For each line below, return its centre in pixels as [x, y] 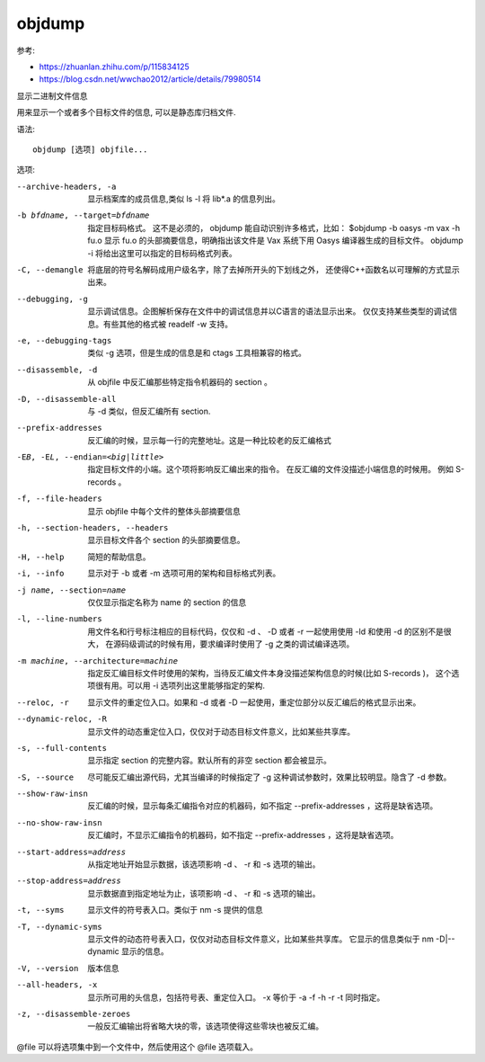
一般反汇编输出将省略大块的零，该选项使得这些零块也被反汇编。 [205, 1026]
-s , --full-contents [62, 748]
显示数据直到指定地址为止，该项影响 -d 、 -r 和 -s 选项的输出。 [204, 893]
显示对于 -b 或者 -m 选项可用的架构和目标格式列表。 [184, 573]
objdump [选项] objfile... [90, 149]
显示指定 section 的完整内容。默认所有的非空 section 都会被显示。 [210, 761]
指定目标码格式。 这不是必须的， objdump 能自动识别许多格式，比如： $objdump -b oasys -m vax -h [274, 228]
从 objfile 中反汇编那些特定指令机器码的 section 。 [180, 382]
